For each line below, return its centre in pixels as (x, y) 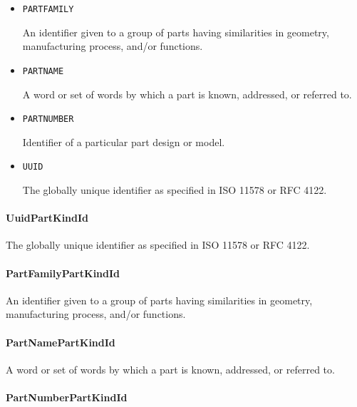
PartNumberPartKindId (67, 397)
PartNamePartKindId (61, 342)
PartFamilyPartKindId (63, 273)
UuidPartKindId (47, 218)
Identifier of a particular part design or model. (124, 141)
